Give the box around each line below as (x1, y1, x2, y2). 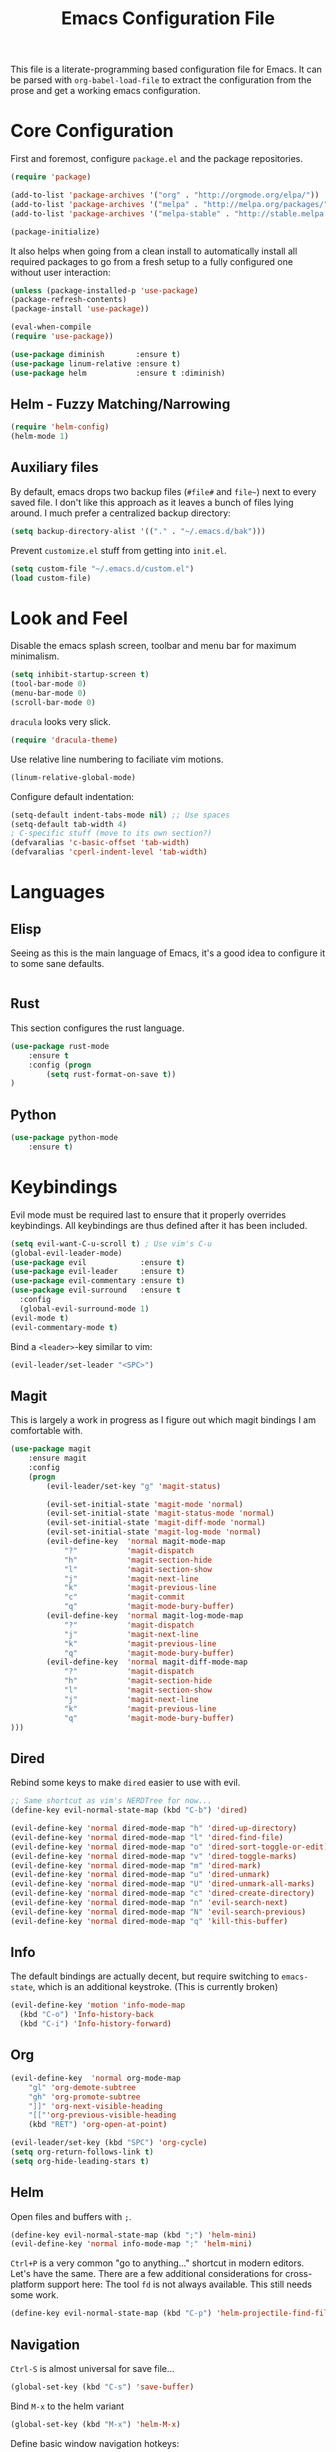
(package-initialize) (10, 227, 101, 237)
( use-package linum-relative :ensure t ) (10, 358, 182, 369)
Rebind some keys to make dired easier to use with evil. (10, 1777, 241, 1789)
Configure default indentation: (10, 790, 135, 802)
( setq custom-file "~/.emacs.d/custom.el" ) (10, 563, 195, 574)
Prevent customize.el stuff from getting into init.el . (10, 544, 227, 556)
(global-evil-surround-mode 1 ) (19, 1303, 150, 1314)
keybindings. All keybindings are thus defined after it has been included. (10, 1219, 308, 1231)
